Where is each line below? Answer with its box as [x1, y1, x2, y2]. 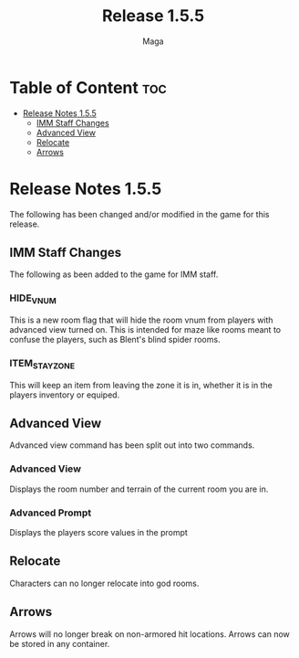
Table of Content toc [9, 77, 167, 98]
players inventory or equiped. [9, 389, 120, 400]
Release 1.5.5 [101, 5, 205, 27]
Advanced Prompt [9, 506, 92, 519]
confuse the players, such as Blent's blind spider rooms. [9, 334, 221, 345]
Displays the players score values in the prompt [9, 526, 189, 537]
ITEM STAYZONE [9, 356, 76, 371]
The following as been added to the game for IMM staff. [9, 269, 219, 280]
